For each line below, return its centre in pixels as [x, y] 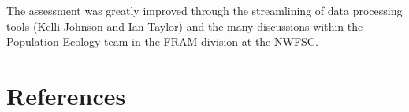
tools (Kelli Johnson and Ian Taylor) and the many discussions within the [185, 26]
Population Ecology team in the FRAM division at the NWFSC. [162, 41]
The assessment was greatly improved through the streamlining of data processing [204, 10]
